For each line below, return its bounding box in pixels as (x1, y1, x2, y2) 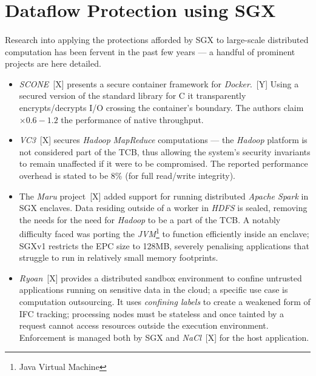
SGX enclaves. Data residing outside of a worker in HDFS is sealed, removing (19, 201, 308, 214)
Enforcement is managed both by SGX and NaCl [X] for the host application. (19, 331, 309, 343)
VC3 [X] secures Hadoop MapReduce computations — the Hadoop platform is (19, 133, 308, 146)
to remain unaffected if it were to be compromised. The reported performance (19, 157, 308, 170)
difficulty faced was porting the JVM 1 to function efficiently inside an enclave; (19, 226, 309, 240)
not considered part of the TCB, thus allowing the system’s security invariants (19, 145, 311, 158)
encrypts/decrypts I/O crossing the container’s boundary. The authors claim (19, 101, 304, 113)
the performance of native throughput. (61, 113, 204, 126)
